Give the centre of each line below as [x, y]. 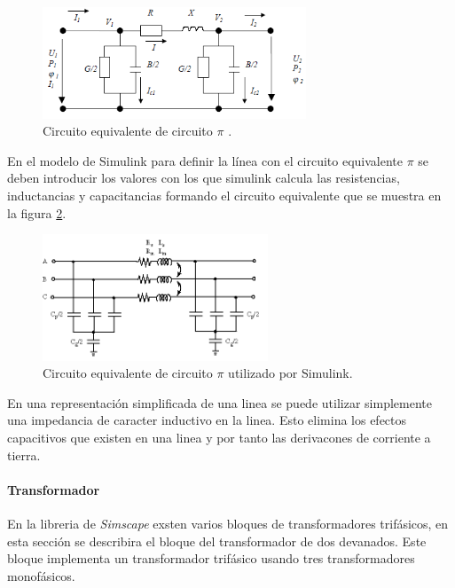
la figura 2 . [37, 212]
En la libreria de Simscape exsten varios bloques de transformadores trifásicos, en [228, 523]
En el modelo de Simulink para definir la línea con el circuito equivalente [205, 160]
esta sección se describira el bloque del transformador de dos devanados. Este [217, 541]
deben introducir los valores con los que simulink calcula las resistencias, [204, 178]
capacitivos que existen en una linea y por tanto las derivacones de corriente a [219, 437]
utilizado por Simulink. [290, 373]
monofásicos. [41, 575]
